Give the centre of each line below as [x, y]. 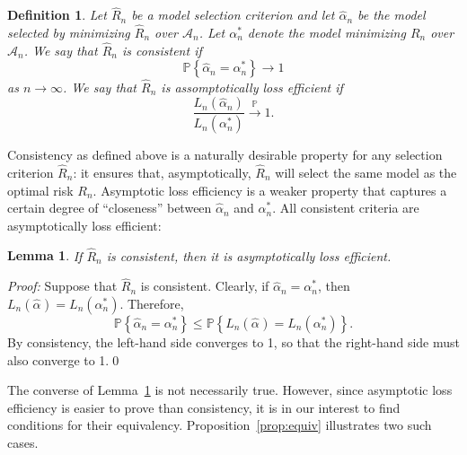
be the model [392, 15]
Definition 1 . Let [57, 15]
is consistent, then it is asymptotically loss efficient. [249, 255]
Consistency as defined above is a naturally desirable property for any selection [225, 155]
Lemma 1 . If [45, 255]
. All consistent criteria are [346, 208]
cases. [23, 442]
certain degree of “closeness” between [110, 208]
